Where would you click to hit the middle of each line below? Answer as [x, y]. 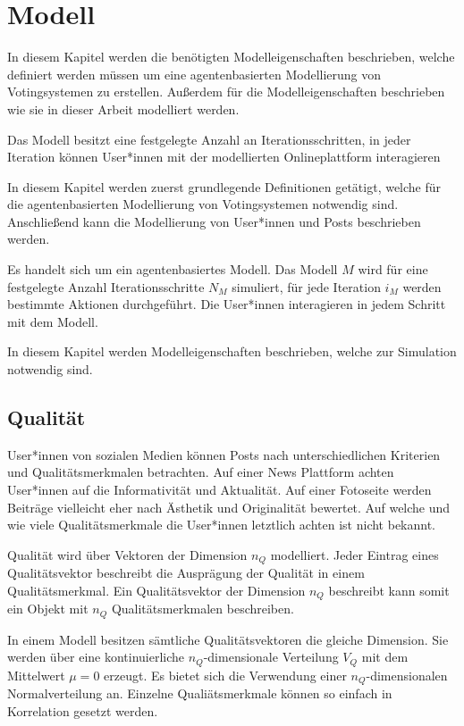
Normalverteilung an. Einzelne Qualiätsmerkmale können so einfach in [200, 693]
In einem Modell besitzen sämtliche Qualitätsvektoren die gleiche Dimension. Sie [228, 639]
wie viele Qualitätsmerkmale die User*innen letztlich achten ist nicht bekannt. [222, 525]
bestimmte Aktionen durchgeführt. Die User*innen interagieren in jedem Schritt [227, 304]
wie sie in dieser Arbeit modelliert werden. [123, 108]
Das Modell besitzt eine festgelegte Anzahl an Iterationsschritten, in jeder [209, 139]
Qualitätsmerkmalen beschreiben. [202, 609]
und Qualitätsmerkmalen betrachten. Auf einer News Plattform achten [201, 472]
